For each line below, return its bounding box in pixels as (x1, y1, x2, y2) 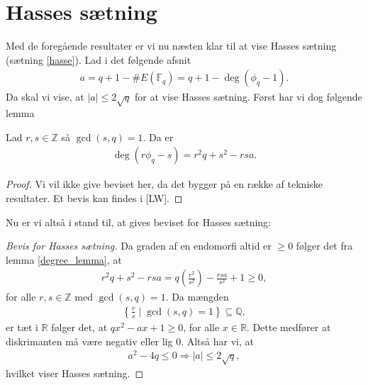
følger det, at (51, 319, 108, 334)
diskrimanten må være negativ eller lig (6, 333, 173, 348)
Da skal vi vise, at (6, 89, 84, 104)
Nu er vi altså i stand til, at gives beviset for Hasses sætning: (6, 214, 271, 229)
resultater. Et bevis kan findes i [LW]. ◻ (6, 190, 183, 205)
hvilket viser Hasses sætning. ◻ (6, 366, 144, 381)
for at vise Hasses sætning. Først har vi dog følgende (134, 89, 362, 104)
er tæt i (6, 319, 38, 334)
